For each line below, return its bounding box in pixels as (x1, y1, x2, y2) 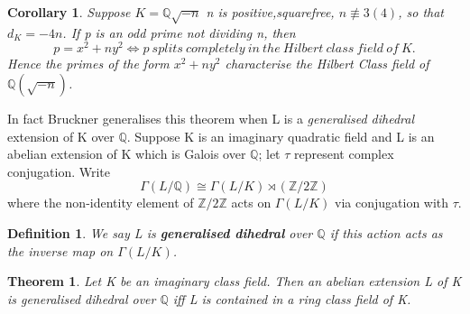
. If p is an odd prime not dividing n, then (62, 23, 296, 42)
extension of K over (7, 126, 115, 145)
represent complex (294, 144, 394, 163)
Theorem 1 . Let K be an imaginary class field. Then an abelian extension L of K (7, 272, 462, 291)
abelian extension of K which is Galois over (7, 144, 246, 163)
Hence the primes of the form (7, 54, 170, 73)
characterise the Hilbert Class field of (225, 54, 429, 73)
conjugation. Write (7, 162, 111, 180)
